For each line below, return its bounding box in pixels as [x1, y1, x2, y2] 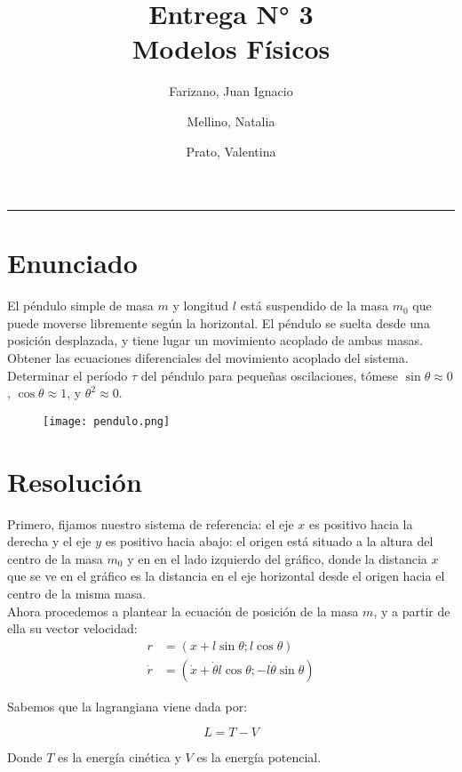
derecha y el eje [7, 532, 92, 551]
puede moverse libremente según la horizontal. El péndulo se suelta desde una [7, 313, 430, 332]
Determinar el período [7, 366, 128, 384]
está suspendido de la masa [240, 296, 388, 315]
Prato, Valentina [186, 141, 276, 160]
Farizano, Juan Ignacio [169, 82, 293, 101]
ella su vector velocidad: [7, 619, 138, 638]
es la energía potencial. [196, 748, 322, 767]
